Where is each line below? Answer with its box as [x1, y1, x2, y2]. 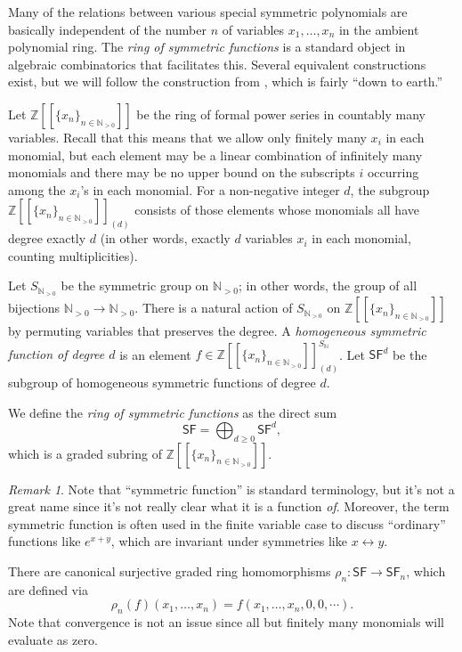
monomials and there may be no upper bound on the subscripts [8, 163, 355, 182]
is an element [119, 345, 191, 363]
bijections [8, 298, 61, 317]
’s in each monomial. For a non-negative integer [80, 180, 340, 199]
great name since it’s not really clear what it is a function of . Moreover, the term [8, 497, 450, 516]
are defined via [8, 580, 88, 599]
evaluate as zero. [8, 630, 98, 648]
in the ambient [338, 20, 419, 38]
